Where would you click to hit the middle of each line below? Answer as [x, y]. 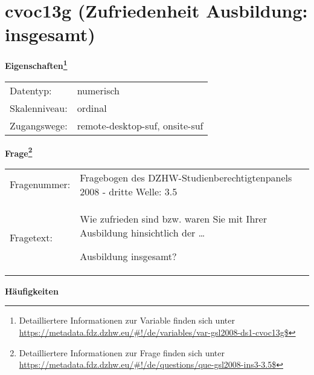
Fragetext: [31, 237]
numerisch [98, 90]
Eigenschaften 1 [36, 64]
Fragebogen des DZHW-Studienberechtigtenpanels [186, 177]
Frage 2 [19, 152]
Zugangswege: [39, 125]
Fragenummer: [40, 184]
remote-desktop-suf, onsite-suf [140, 125]
